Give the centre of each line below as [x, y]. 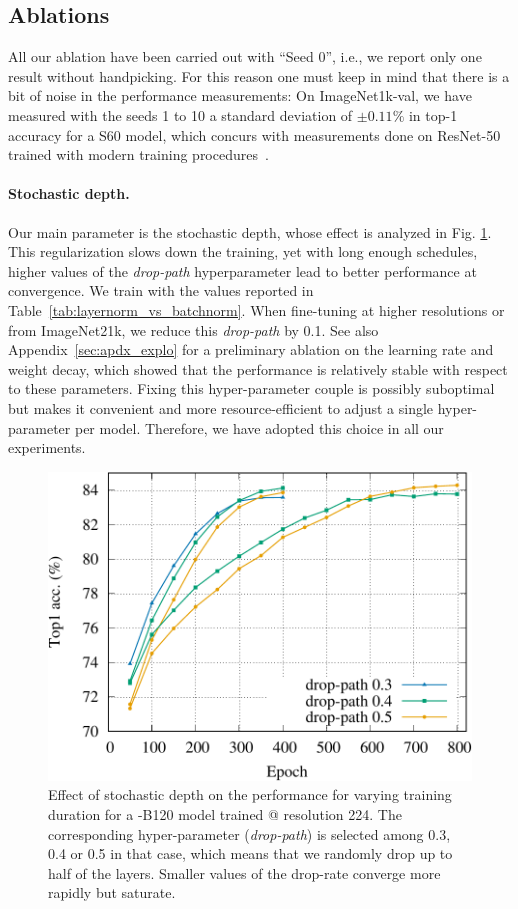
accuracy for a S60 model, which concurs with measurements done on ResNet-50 [254, 134]
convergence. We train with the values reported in [161, 290]
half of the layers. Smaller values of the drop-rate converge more [244, 872]
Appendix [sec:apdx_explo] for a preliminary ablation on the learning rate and [251, 349]
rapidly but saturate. [112, 892]
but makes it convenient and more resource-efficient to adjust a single [221, 407]
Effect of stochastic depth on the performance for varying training [250, 794]
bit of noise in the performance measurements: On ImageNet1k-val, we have [240, 95]
